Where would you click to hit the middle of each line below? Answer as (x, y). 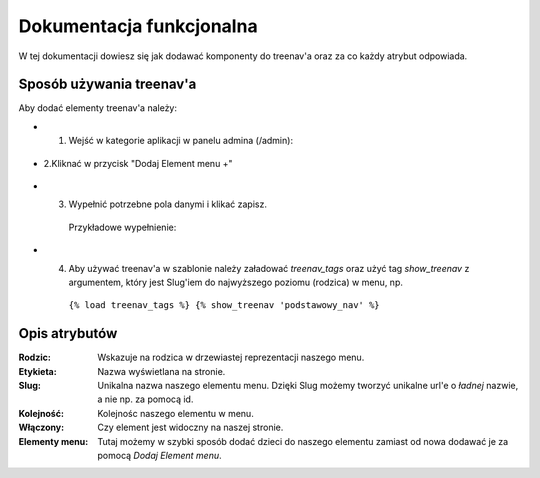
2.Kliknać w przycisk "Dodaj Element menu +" (138, 163)
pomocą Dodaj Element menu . (159, 455)
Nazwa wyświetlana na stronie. (161, 371)
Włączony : (41, 427)
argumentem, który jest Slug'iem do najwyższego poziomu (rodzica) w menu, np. (236, 282)
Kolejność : (41, 413)
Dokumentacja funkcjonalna (138, 26)
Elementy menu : (53, 441)
